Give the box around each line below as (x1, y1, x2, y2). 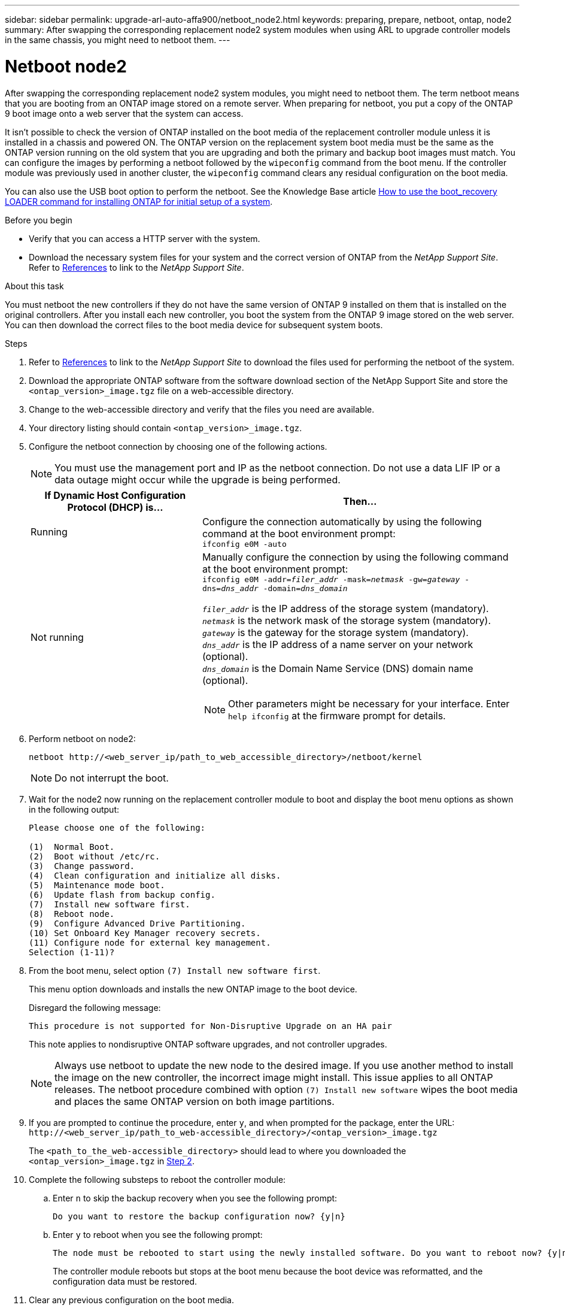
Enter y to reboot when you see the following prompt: (53, 1229, 263, 1240)
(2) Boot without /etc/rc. (29, 851, 160, 861)
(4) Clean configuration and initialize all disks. (29, 870, 281, 880)
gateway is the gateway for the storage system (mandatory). (202, 626, 469, 638)
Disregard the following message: (29, 1002, 161, 1013)
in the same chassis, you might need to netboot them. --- (5, 35, 230, 45)
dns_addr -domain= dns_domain (221, 583, 348, 593)
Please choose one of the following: (29, 822, 206, 832)
